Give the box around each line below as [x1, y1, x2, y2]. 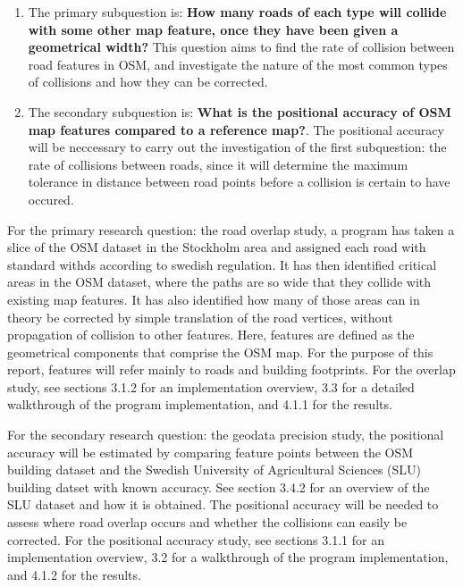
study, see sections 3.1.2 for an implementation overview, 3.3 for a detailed [7, 377, 415, 396]
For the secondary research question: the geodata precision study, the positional [7, 425, 444, 444]
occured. [28, 189, 74, 208]
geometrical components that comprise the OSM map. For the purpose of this [7, 342, 434, 361]
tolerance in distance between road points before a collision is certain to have [28, 172, 450, 191]
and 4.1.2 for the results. [7, 565, 141, 583]
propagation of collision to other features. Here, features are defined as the [7, 325, 415, 344]
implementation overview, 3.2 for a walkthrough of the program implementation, [7, 548, 449, 566]
